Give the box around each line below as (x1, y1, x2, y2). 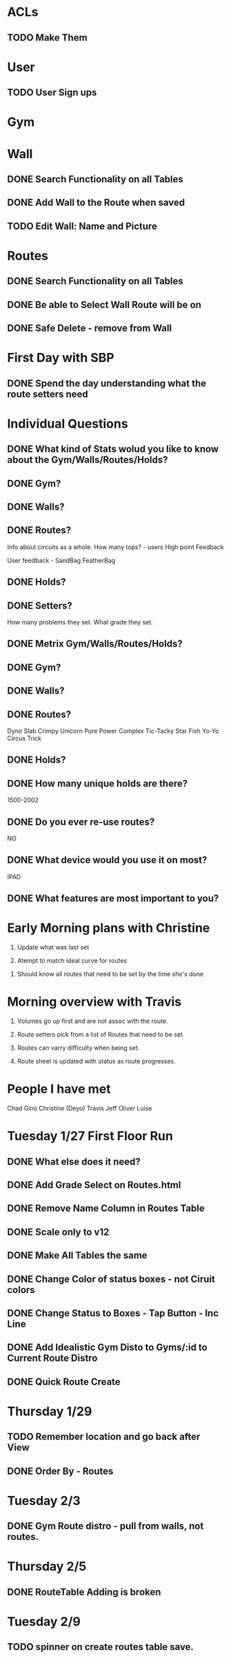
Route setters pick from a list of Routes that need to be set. (17, 1030, 185, 1039)
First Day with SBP (7, 350, 115, 366)
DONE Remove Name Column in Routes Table (7, 1202, 205, 1214)
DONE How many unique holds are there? (7, 778, 188, 789)
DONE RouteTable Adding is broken (7, 1586, 161, 1598)
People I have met (7, 1082, 112, 1097)
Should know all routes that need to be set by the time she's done (17, 970, 204, 978)
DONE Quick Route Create (7, 1376, 121, 1388)
